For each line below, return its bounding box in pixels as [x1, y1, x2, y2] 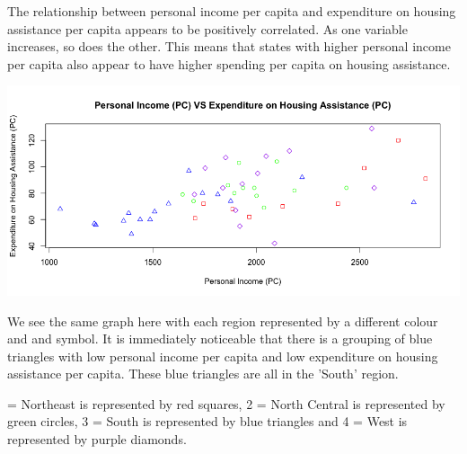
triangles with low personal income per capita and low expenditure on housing [7, 346, 438, 365]
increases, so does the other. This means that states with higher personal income [7, 37, 451, 56]
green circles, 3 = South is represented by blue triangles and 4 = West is [7, 412, 408, 431]
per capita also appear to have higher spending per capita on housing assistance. [7, 54, 451, 73]
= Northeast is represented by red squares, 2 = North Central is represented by [7, 394, 445, 413]
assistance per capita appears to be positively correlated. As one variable [7, 19, 408, 38]
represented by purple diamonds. [7, 430, 187, 449]
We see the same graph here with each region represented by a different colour [7, 311, 438, 330]
